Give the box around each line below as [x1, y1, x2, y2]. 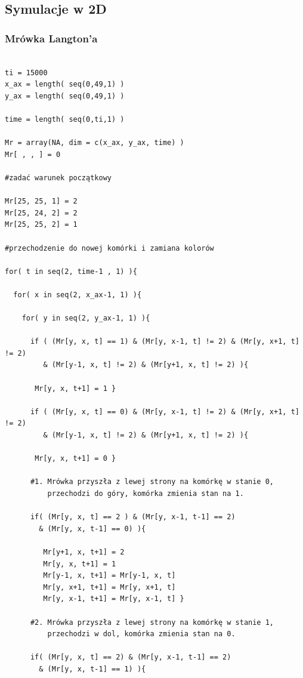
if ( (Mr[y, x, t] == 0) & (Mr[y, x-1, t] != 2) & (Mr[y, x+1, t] [30, 407, 299, 416]
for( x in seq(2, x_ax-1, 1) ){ [13, 290, 142, 299]
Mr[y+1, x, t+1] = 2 [43, 547, 125, 556]
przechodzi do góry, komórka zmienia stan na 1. [47, 489, 244, 498]
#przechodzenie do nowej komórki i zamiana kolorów [5, 244, 214, 252]
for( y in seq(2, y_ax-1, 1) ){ [21, 314, 150, 323]
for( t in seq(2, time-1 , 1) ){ [5, 267, 137, 276]
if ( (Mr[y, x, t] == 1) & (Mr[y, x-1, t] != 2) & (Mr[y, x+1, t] [30, 337, 299, 346]
